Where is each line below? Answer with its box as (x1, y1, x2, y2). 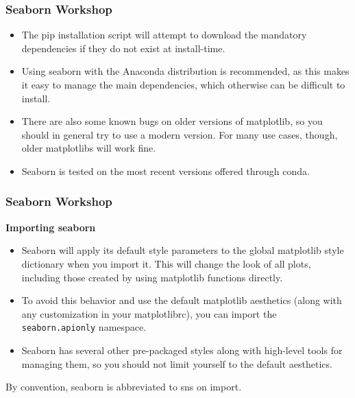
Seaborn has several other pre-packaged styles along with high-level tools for (21, 343, 343, 357)
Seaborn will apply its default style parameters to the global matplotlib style (21, 243, 344, 257)
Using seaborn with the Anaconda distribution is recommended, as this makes (21, 64, 350, 78)
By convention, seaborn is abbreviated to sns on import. (5, 379, 242, 394)
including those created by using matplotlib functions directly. (21, 270, 283, 284)
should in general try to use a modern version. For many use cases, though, (21, 127, 338, 141)
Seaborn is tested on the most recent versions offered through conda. (21, 163, 310, 178)
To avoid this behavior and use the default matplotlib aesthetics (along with (21, 293, 342, 307)
